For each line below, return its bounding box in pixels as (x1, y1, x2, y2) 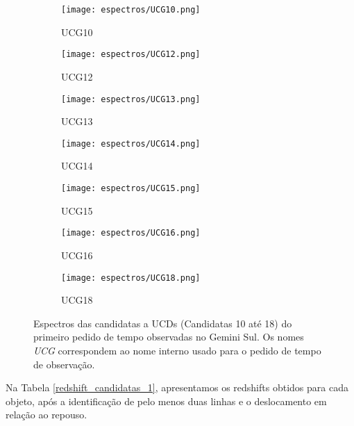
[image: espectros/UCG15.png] (61, 183, 201, 193)
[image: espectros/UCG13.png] (61, 94, 201, 104)
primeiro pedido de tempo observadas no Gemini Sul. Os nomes (33, 329, 304, 344)
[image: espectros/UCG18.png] (61, 272, 201, 283)
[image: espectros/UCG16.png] (61, 228, 201, 238)
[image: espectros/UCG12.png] (61, 49, 201, 60)
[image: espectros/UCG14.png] (61, 138, 201, 149)
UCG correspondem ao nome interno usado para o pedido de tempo (33, 343, 321, 357)
